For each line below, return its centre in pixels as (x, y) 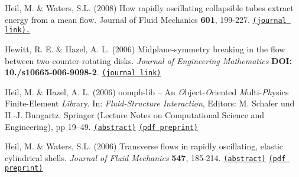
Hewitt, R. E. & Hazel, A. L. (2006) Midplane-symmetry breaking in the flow (145, 49)
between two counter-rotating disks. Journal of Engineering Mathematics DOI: (149, 60)
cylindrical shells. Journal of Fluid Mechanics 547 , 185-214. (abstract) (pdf (145, 157)
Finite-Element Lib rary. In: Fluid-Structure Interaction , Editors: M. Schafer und (150, 103)
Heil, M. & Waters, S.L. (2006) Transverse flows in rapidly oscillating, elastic (144, 146)
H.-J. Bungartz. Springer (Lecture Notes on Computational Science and (135, 114)
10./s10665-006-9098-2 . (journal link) (83, 72)
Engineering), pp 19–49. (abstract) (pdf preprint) (101, 126)
